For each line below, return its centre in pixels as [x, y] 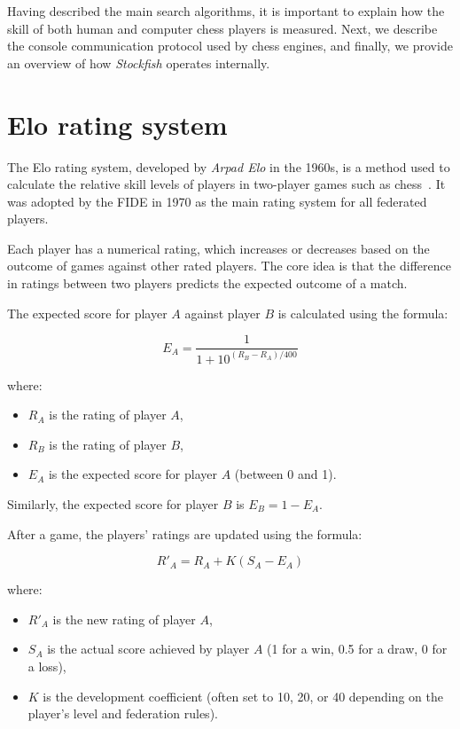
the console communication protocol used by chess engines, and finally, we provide [230, 46]
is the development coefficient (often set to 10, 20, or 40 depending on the [243, 696]
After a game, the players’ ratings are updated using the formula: [185, 533]
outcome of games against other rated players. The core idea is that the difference [229, 266]
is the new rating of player [124, 619]
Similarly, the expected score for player [113, 504]
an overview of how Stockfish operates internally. [139, 63]
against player [222, 313]
